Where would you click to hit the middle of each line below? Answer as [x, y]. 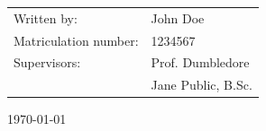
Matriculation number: [76, 40]
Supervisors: [47, 62]
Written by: [46, 17]
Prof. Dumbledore [200, 62]
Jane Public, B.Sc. [202, 85]
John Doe [178, 17]
